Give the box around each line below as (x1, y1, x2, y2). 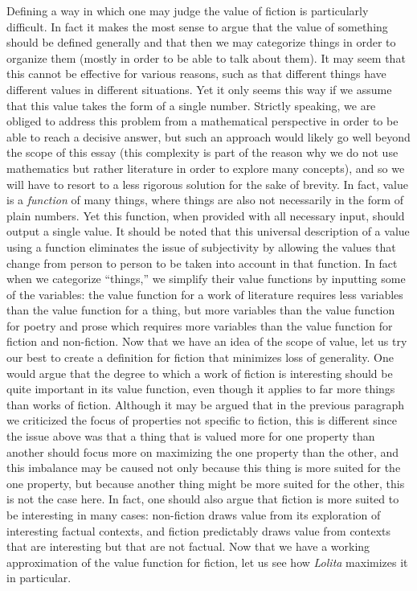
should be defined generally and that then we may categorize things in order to (6, 34, 396, 51)
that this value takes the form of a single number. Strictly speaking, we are (6, 96, 376, 113)
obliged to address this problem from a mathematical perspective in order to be (6, 113, 399, 129)
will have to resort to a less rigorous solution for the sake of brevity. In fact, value (6, 175, 409, 192)
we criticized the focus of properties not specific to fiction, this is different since (6, 412, 397, 429)
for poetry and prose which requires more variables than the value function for (6, 317, 393, 334)
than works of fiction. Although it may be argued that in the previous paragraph (6, 396, 405, 412)
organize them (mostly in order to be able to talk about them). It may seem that (6, 49, 406, 66)
